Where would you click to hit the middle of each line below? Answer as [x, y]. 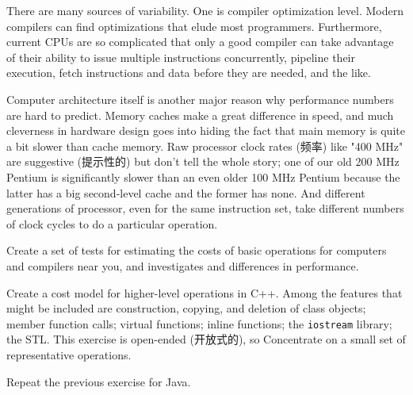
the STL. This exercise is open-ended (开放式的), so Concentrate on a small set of [206, 339]
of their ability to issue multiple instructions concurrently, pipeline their [181, 57]
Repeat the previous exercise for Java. [99, 381]
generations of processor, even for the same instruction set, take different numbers [205, 208]
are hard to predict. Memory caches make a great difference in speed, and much [200, 115]
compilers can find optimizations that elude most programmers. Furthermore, [194, 26]
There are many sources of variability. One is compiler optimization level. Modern [205, 10]
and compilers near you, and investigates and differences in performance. [183, 265]
